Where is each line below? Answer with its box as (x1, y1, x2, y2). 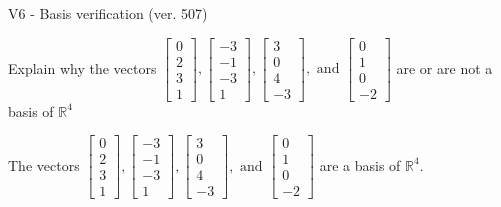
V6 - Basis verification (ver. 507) (8, 3, 208, 23)
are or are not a (396, 57, 493, 78)
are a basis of (319, 154, 401, 175)
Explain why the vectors (8, 57, 157, 78)
